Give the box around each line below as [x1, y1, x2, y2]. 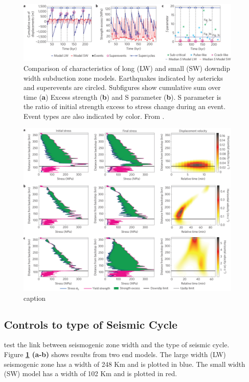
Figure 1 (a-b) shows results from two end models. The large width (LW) [4, 349, 226, 360]
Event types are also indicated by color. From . [23, 111, 164, 121]
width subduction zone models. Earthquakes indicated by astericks [23, 72, 223, 83]
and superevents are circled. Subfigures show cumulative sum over [23, 82, 221, 92]
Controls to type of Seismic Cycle [4, 316, 178, 332]
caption [23, 292, 46, 303]
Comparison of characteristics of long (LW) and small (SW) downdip [23, 63, 230, 73]
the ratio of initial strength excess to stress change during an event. [23, 101, 226, 112]
